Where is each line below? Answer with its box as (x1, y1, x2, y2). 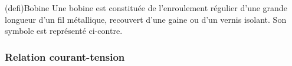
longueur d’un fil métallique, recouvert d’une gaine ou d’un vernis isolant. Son (5, 13, 287, 25)
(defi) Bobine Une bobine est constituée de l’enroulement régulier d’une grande (5, 2, 287, 13)
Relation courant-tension (5, 49, 125, 64)
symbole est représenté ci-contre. (5, 25, 123, 37)
